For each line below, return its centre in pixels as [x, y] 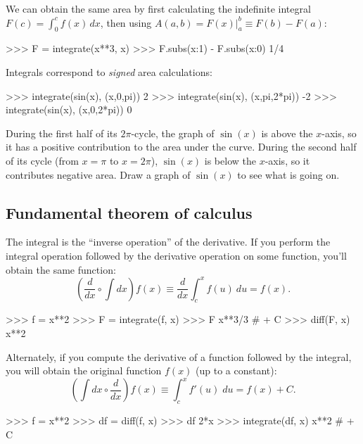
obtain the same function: [61, 269]
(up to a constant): [236, 370]
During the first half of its [62, 133]
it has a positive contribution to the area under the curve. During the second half [181, 147]
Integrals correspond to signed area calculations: [109, 71]
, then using [126, 22]
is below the [230, 160]
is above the [287, 133]
